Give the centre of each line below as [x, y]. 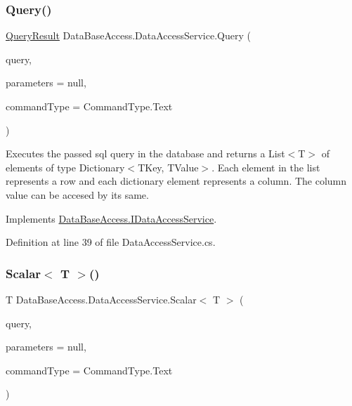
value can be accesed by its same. [77, 194]
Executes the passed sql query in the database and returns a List [145, 153]
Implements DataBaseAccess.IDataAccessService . [111, 218]
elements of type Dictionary [65, 167]
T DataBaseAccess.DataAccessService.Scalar [101, 299]
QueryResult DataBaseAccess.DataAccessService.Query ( [128, 35]
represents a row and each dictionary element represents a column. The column [176, 181]
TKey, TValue [168, 167]
